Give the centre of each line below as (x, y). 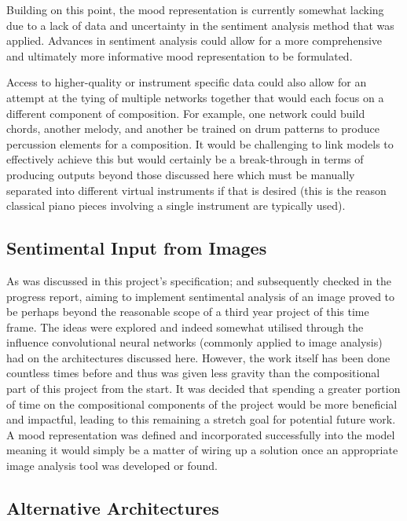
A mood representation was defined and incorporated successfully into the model (201, 434)
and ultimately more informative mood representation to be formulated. (180, 55)
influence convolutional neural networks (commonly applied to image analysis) (194, 342)
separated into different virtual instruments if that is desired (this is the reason (196, 190)
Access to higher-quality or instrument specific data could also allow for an (187, 82)
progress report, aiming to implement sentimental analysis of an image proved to (201, 296)
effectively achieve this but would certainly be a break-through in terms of (185, 159)
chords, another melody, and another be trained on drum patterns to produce (193, 128)
